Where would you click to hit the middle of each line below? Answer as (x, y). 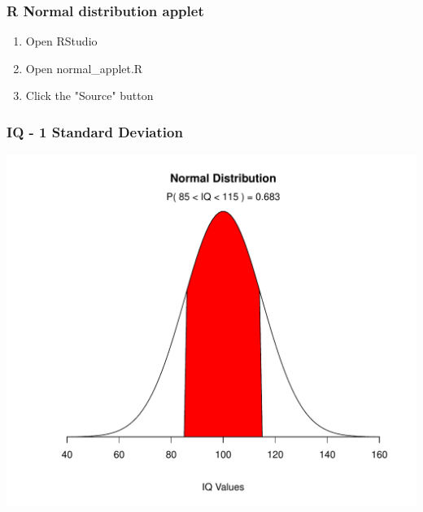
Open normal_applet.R (84, 68)
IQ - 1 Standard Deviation (95, 131)
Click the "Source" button (89, 95)
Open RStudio (61, 41)
